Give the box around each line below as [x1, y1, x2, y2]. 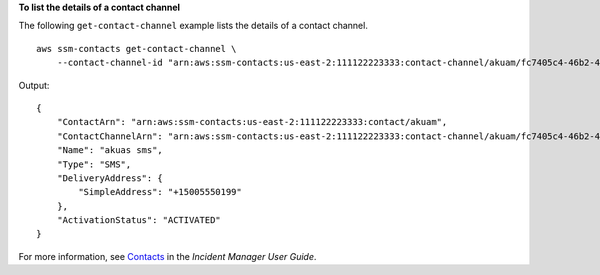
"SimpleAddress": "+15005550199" [78, 186, 242, 198]
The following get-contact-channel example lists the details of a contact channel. [18, 20, 369, 32]
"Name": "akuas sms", [56, 145, 164, 156]
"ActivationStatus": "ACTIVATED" [56, 215, 222, 226]
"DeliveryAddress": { [56, 172, 164, 184]
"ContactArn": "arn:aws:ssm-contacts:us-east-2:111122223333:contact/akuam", [56, 116, 448, 128]
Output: [18, 79, 50, 91]
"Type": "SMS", [56, 158, 132, 170]
